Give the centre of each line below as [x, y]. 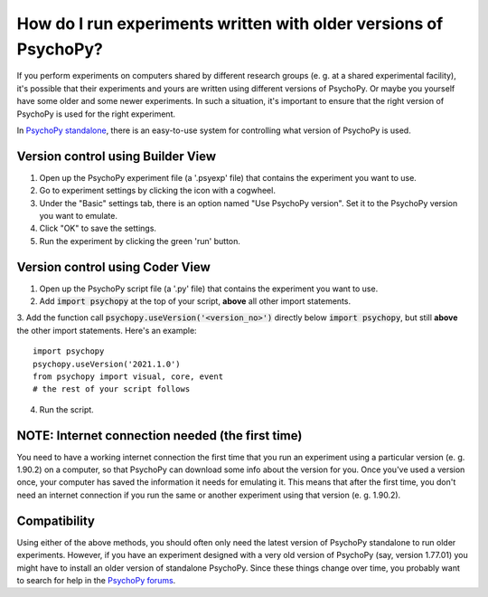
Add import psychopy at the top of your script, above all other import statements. [195, 301]
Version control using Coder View [114, 267]
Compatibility [56, 521]
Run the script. [66, 409]
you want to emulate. [78, 215]
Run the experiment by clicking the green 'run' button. [140, 241]
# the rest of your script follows [112, 389]
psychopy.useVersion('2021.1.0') [107, 364]
